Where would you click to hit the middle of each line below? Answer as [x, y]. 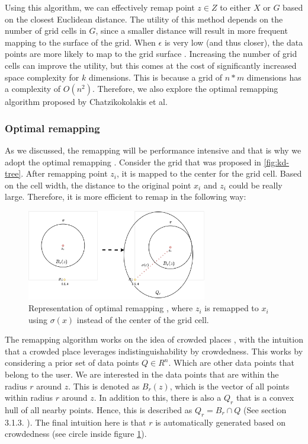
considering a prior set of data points [72, 362]
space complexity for [42, 77]
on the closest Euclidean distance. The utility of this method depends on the [144, 19]
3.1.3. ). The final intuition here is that [76, 422]
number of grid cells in [46, 31]
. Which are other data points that [231, 362]
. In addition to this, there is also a [158, 397]
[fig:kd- [276, 162]
